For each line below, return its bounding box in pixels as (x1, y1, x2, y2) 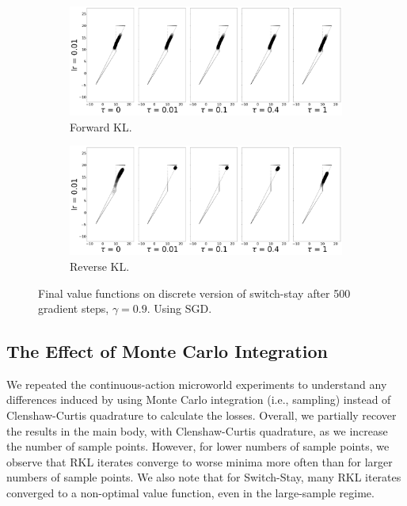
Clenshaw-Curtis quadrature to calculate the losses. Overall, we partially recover (6, 407, 397, 424)
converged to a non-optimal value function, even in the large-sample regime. (6, 485, 375, 501)
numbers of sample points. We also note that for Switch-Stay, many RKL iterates (6, 469, 401, 485)
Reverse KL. (70, 257, 130, 274)
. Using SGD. (146, 300, 212, 317)
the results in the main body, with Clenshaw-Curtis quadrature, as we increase (6, 422, 388, 439)
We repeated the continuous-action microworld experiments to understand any (6, 375, 387, 392)
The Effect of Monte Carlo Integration (6, 339, 328, 363)
